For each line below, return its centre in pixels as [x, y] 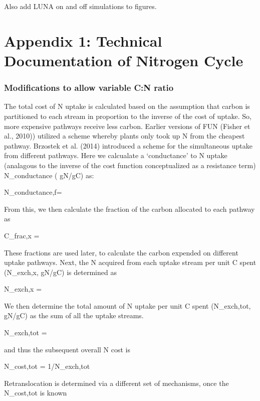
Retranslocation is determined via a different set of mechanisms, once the [116, 383]
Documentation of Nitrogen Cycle [124, 60]
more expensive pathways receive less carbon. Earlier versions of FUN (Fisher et [127, 126]
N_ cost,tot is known [36, 393]
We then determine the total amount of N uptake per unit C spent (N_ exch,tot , [127, 305]
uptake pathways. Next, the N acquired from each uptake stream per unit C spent [130, 262]
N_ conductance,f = [33, 192]
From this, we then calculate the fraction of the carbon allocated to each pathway [129, 209]
